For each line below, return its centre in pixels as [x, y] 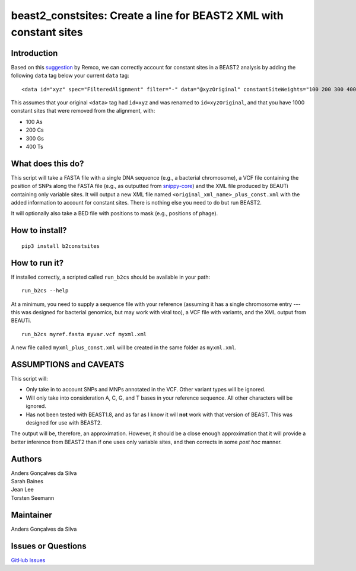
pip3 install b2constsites [61, 246]
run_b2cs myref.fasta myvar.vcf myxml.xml [84, 334]
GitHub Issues [28, 560]
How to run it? [37, 263]
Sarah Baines [27, 481]
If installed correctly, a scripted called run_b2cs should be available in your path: [111, 277]
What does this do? [47, 163]
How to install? [39, 230]
